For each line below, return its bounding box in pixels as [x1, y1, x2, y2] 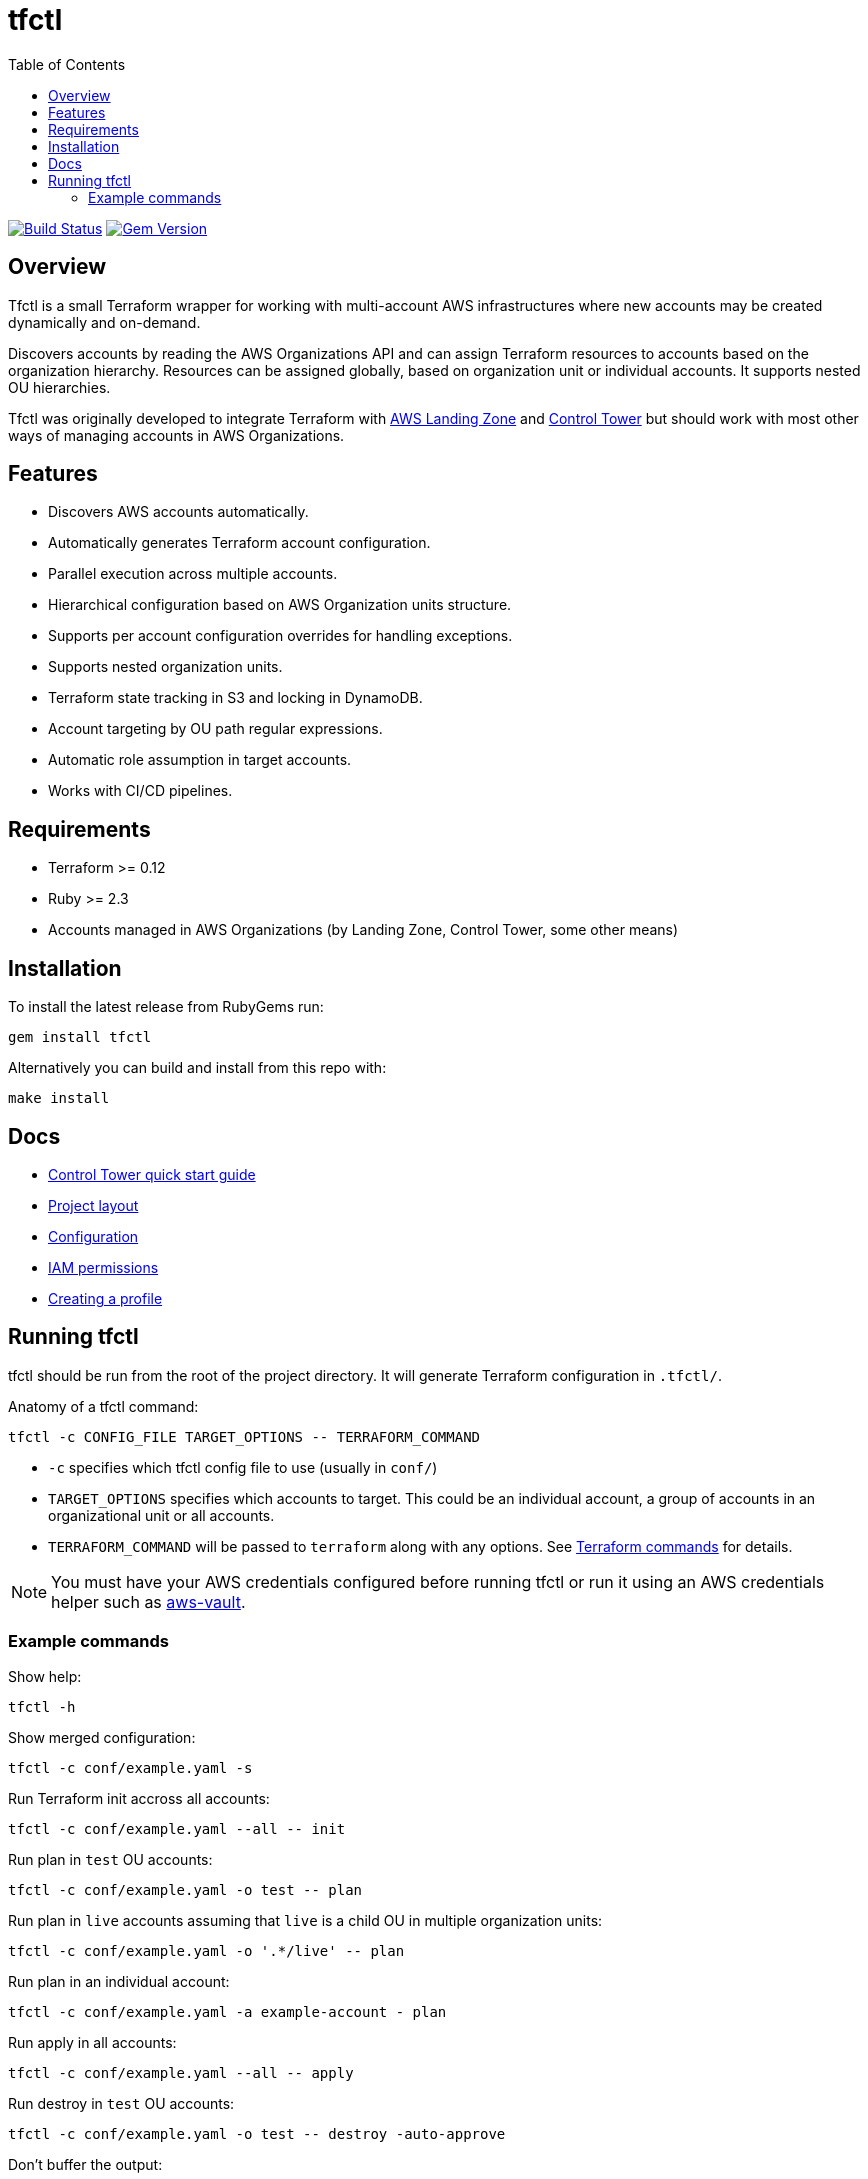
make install [8, 1090, 110, 1107]
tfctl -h [8, 1698, 76, 1715]
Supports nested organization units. [48, 658, 283, 676]
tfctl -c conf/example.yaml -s [8, 1759, 253, 1776]
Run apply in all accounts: [8, 2033, 177, 2051]
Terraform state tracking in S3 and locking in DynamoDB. [48, 689, 423, 707]
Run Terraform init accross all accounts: [8, 1789, 270, 1807]
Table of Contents [8, 55, 126, 73]
